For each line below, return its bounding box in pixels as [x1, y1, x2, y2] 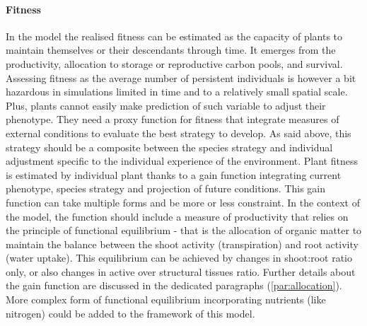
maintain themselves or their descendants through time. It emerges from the [6, 42, 336, 57]
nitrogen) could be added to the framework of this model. [6, 305, 255, 320]
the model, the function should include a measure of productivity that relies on [6, 209, 349, 223]
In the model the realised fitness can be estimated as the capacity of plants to [6, 28, 343, 43]
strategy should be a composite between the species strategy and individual [6, 139, 333, 154]
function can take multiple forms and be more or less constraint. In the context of [6, 194, 360, 209]
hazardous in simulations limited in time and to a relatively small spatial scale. [6, 84, 348, 99]
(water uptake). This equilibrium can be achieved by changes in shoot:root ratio [6, 250, 353, 265]
